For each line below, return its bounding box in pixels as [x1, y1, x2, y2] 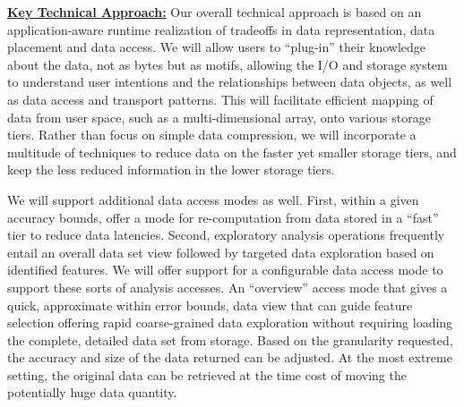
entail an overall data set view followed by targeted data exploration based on [7, 242, 434, 261]
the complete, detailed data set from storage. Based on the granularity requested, [7, 330, 453, 349]
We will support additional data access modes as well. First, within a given [7, 190, 419, 208]
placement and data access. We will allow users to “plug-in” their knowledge [7, 38, 426, 56]
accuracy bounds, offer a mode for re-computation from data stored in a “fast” [7, 208, 439, 226]
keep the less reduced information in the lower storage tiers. [7, 160, 335, 179]
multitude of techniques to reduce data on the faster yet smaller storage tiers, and [7, 142, 457, 161]
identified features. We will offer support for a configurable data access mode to [7, 260, 443, 279]
